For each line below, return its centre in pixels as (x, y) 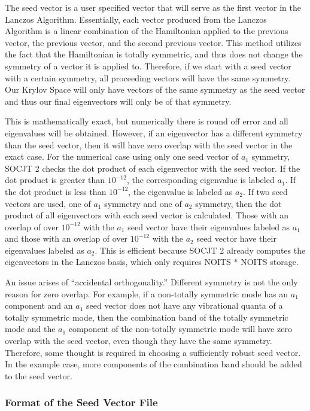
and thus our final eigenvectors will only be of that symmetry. (118, 101)
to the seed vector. (39, 375)
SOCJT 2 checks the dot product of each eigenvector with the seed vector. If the (153, 168)
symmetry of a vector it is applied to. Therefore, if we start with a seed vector (148, 66)
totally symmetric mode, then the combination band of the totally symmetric (147, 317)
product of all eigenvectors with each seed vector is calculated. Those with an (147, 215)
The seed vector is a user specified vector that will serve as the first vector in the (153, 7)
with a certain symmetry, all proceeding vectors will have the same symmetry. (148, 77)
